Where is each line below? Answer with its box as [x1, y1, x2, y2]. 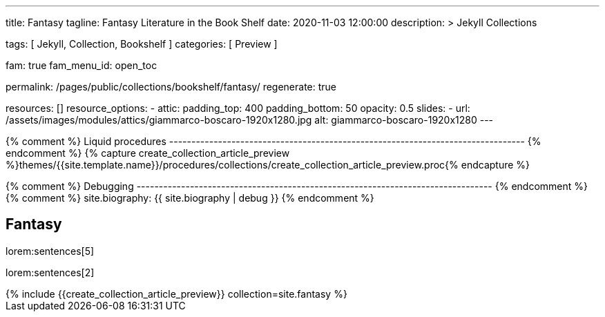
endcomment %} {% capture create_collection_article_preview [6, 147, 290, 159]
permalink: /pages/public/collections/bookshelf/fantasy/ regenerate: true [6, 81, 337, 93]
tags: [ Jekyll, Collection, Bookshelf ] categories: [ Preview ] [6, 38, 278, 50]
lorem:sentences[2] [6, 266, 95, 278]
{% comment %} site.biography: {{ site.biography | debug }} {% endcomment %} [6, 192, 374, 204]
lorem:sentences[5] [6, 244, 95, 257]
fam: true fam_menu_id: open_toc [6, 59, 157, 71]
